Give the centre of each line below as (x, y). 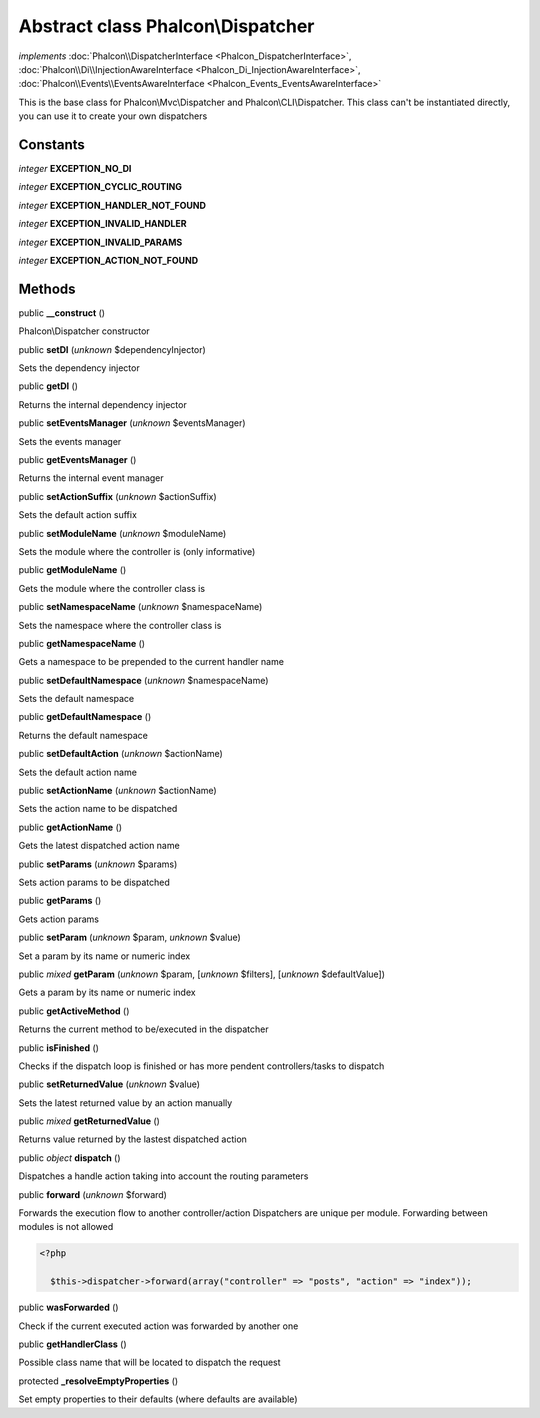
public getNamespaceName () (81, 643)
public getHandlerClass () (72, 1344)
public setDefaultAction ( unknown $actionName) (121, 754)
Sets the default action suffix (77, 515)
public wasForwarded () (68, 1307)
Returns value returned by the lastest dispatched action (132, 1139)
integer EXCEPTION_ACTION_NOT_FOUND (108, 260)
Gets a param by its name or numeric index (107, 992)
